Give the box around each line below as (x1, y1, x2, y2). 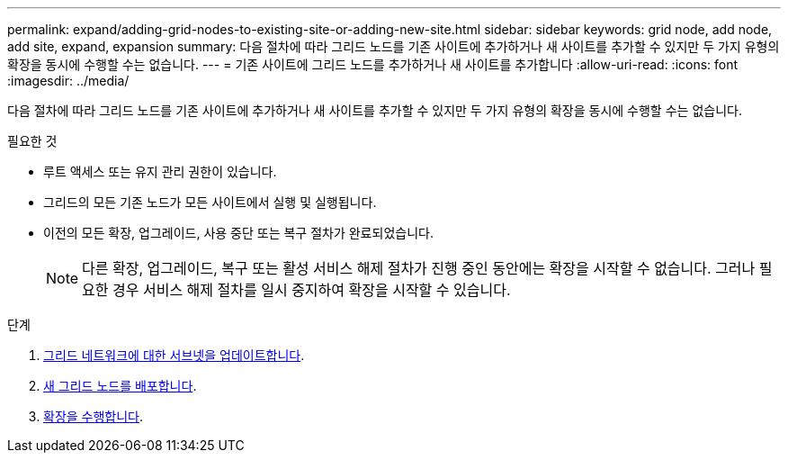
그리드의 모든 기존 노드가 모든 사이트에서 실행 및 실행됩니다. (43, 194, 377, 210)
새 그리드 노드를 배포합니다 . (43, 378, 197, 393)
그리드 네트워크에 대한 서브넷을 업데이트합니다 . (43, 347, 305, 363)
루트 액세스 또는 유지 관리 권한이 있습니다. (43, 164, 277, 179)
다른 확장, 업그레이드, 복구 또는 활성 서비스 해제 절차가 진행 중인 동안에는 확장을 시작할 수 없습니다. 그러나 (82, 259, 756, 277)
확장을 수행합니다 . (43, 409, 144, 424)
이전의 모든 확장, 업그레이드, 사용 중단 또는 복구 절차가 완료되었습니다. (43, 225, 434, 240)
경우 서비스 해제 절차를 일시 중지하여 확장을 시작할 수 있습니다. (112, 281, 511, 299)
